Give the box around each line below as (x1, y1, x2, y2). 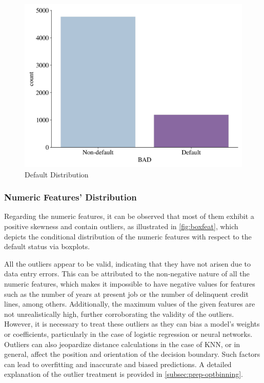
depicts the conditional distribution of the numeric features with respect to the (4, 231, 252, 241)
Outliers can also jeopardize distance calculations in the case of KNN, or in (4, 338, 240, 349)
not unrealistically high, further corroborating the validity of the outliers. (4, 308, 234, 319)
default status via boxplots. (4, 241, 90, 252)
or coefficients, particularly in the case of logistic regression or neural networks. (4, 328, 253, 339)
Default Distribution (25, 169, 89, 179)
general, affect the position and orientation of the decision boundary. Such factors (4, 349, 260, 359)
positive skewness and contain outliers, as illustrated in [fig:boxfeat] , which (4, 221, 238, 231)
